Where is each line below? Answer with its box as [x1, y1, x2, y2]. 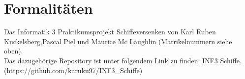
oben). [4, 46, 23, 56]
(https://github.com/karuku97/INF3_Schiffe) [4, 65, 143, 75]
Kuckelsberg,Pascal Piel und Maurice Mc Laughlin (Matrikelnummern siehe [4, 36, 232, 46]
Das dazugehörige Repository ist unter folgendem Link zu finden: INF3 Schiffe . [4, 55, 242, 65]
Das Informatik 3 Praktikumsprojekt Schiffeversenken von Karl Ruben [4, 26, 216, 37]
